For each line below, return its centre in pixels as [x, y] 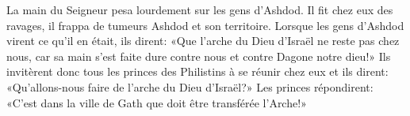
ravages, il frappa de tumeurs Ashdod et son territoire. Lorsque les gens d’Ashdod [205, 25]
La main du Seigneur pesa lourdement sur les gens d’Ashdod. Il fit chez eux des [200, 9]
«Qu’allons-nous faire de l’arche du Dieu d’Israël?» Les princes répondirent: [190, 86]
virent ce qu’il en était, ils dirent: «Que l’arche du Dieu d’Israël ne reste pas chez [203, 41]
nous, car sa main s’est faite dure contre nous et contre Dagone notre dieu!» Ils [199, 56]
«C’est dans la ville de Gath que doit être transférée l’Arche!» [157, 102]
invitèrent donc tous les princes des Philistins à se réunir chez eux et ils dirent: [197, 71]
